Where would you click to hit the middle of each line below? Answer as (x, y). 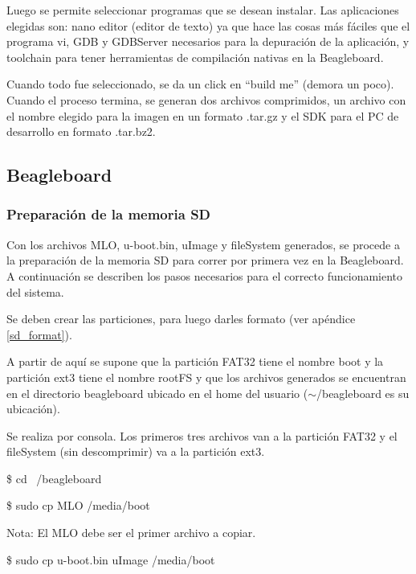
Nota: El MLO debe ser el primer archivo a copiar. (131, 533)
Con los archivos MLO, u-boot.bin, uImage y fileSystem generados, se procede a (203, 244)
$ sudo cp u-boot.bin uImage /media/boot (111, 559)
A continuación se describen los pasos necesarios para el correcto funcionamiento (205, 275)
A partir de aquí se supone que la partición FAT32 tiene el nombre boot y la (195, 361)
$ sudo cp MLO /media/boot (78, 505)
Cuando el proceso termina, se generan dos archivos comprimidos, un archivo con (206, 99)
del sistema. (35, 291)
